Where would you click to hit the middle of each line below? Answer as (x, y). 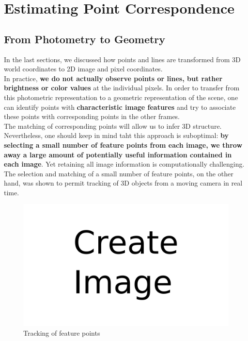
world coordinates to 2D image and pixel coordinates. (83, 69)
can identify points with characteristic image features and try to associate (120, 107)
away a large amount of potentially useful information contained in (118, 154)
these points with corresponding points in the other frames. (92, 116)
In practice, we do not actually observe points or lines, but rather (113, 78)
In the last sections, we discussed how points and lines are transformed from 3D (122, 59)
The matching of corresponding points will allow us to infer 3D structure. (113, 126)
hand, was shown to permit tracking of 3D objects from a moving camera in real (123, 183)
